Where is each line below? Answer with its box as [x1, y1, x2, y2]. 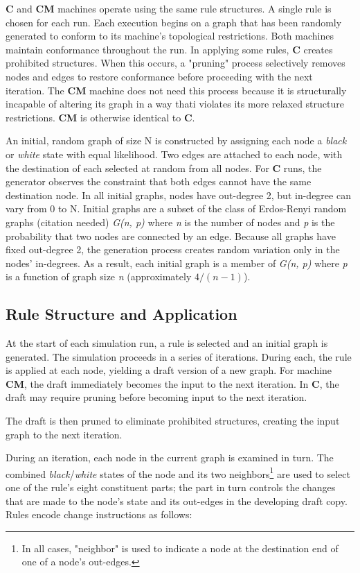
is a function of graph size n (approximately [6, 269, 192, 284]
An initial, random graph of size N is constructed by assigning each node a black [6, 133, 347, 148]
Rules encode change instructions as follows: [6, 507, 192, 522]
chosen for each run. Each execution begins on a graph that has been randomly [6, 15, 342, 29]
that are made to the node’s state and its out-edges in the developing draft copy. [6, 493, 348, 508]
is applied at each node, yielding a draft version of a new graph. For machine [6, 363, 332, 377]
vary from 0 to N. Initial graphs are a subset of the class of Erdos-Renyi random [6, 201, 347, 216]
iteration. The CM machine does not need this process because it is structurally [6, 83, 347, 97]
